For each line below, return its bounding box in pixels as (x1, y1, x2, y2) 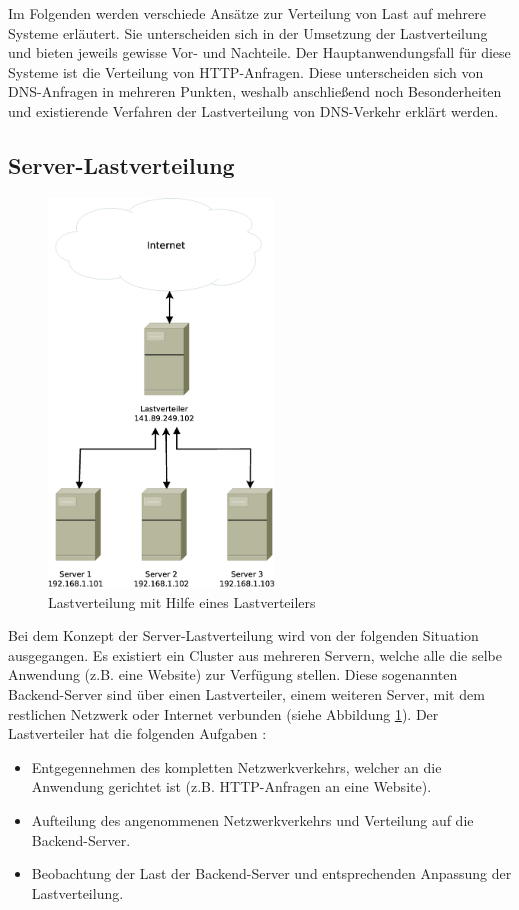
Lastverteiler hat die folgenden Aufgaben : (8, 723, 267, 744)
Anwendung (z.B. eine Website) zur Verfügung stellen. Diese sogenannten (8, 664, 458, 685)
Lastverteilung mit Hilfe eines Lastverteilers (48, 591, 316, 612)
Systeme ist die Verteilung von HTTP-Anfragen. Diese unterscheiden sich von (8, 61, 484, 82)
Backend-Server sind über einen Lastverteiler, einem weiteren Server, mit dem (8, 683, 485, 704)
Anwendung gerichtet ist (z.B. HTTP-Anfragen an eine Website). (31, 776, 432, 797)
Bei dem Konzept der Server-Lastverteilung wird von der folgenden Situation (8, 625, 479, 646)
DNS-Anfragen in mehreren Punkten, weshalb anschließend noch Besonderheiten (8, 81, 502, 102)
